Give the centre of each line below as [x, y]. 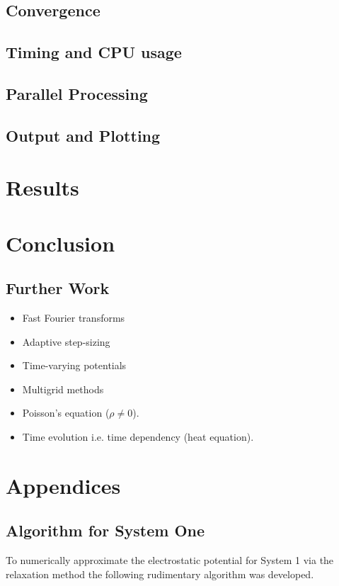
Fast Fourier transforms [74, 318]
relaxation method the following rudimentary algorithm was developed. [160, 574]
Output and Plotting [83, 135]
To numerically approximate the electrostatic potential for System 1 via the [170, 560]
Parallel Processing [77, 93]
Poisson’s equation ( [66, 413]
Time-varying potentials [74, 365]
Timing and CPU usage [94, 52]
